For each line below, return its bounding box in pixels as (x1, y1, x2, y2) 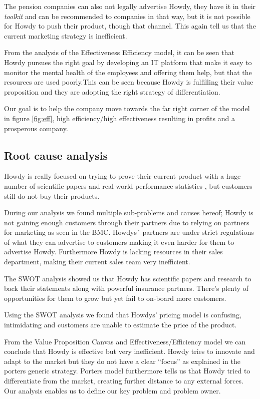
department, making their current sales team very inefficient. (4, 256, 190, 267)
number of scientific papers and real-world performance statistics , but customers (4, 180, 252, 191)
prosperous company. (4, 123, 68, 133)
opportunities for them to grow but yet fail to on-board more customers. (4, 292, 226, 303)
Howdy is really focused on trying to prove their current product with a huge (4, 171, 241, 181)
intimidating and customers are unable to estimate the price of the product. (4, 319, 237, 330)
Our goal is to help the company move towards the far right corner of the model (4, 103, 250, 114)
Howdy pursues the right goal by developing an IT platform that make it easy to (4, 57, 252, 67)
